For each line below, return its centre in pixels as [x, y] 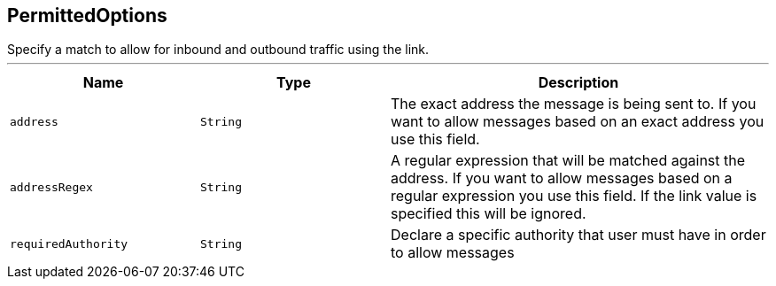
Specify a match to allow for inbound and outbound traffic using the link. [218, 50]
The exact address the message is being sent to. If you [574, 104]
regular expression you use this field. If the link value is [574, 196]
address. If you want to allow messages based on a [562, 178]
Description [578, 83]
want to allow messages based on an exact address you [578, 122]
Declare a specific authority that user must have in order [578, 235]
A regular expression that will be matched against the [568, 161]
